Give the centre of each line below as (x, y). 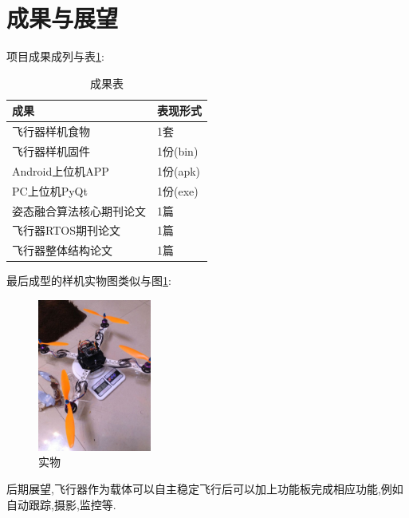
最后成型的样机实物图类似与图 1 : (89, 281)
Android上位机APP (61, 170)
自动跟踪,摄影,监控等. (61, 504)
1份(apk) (179, 170)
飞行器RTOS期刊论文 (66, 230)
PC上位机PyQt (50, 190)
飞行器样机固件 (51, 151)
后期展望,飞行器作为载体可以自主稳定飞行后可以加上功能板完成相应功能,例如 (205, 489)
